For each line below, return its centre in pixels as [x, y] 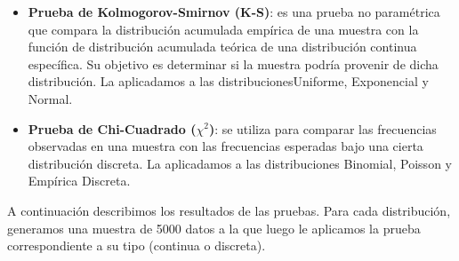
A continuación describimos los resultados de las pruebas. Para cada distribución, [229, 210]
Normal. [50, 98]
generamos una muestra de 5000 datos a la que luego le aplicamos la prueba [214, 228]
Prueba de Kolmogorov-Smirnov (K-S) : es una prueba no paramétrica [234, 12]
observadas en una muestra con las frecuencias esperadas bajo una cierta [225, 146]
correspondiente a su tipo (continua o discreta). [137, 245]
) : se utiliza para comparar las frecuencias [322, 128]
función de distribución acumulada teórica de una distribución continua [222, 47]
